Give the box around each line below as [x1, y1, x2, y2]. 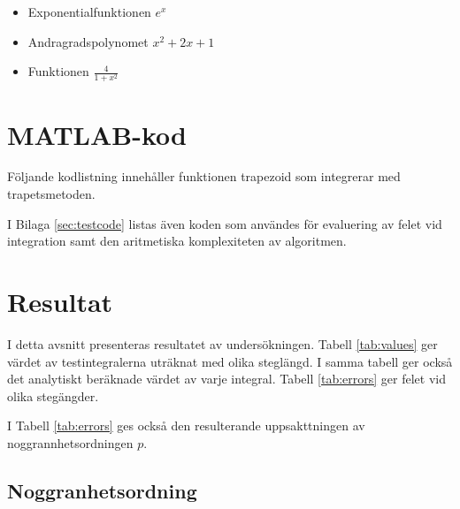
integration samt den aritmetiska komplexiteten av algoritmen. [7, 232, 347, 250]
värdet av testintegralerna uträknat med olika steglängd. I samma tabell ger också [7, 352, 453, 370]
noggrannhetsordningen [7, 433, 134, 452]
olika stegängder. [7, 386, 99, 405]
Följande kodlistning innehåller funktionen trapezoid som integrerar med [7, 167, 401, 186]
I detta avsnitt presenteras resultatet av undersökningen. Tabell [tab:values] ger [7, 334, 438, 353]
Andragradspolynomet [27, 32, 149, 50]
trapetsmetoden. [7, 185, 96, 203]
